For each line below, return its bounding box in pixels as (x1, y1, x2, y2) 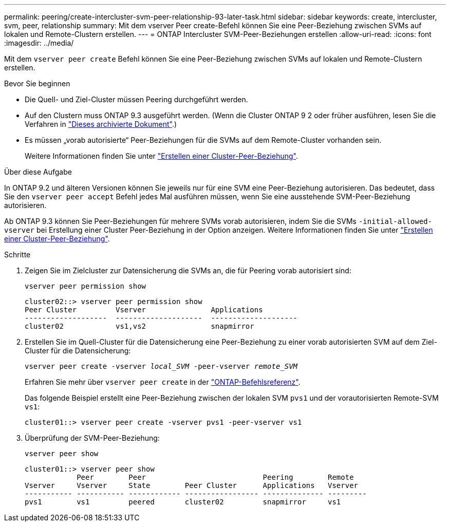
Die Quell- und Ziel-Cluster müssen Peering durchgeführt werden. (25, 95, 248, 104)
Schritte (4, 250, 31, 259)
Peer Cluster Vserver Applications (25, 306, 263, 314)
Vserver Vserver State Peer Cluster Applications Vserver (25, 481, 359, 490)
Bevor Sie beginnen (4, 79, 70, 88)
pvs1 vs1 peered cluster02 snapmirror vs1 (25, 498, 341, 506)
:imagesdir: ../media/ (4, 39, 74, 47)
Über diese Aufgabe (4, 167, 72, 176)
